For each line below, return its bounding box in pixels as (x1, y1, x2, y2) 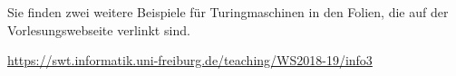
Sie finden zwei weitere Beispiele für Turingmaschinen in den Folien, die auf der (7, 3, 449, 21)
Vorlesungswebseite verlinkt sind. (7, 20, 190, 39)
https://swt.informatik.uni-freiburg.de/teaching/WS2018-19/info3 (7, 51, 373, 70)
